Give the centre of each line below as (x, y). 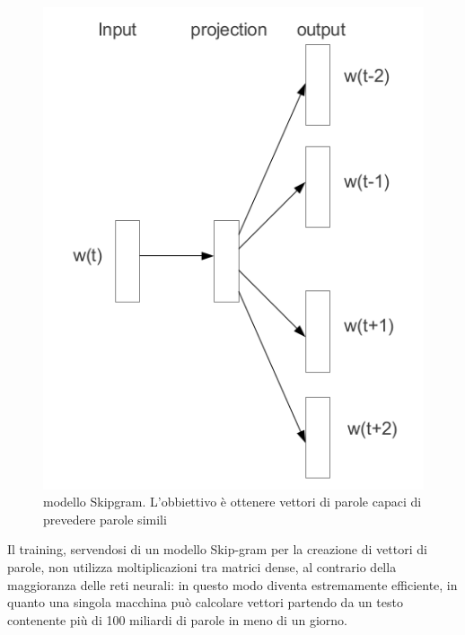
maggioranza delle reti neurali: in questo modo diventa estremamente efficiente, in (232, 584)
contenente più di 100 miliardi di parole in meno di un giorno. (177, 619)
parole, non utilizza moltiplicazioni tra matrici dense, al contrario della (202, 567)
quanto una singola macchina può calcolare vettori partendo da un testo (205, 602)
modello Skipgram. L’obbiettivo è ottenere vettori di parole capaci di (232, 502)
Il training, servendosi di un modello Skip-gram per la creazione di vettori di (217, 549)
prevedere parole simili (105, 519)
